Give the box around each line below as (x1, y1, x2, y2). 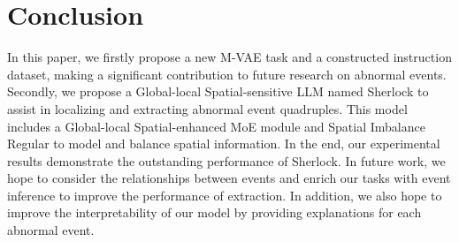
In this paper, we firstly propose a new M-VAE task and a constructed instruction (7, 48, 452, 66)
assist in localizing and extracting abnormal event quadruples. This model (7, 99, 408, 117)
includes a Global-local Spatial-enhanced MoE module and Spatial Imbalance (7, 117, 425, 135)
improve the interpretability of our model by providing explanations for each (7, 203, 422, 222)
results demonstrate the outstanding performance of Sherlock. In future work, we (7, 151, 446, 170)
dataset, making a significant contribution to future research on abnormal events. (7, 64, 447, 83)
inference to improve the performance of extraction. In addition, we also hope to (7, 185, 442, 204)
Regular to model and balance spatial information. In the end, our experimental (7, 134, 440, 153)
